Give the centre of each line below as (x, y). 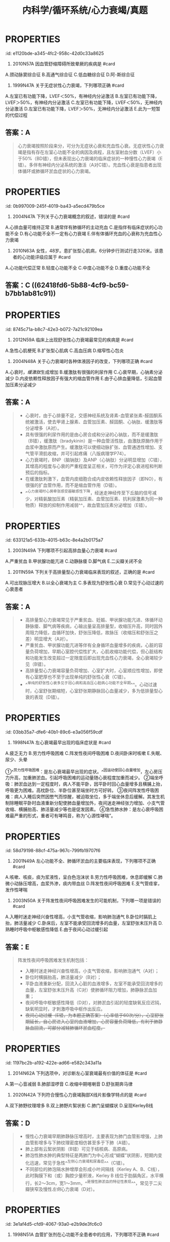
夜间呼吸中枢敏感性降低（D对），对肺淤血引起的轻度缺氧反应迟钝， (94, 1003)
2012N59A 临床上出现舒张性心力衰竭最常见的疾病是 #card (73, 340)
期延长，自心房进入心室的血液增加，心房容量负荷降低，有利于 (90, 1021)
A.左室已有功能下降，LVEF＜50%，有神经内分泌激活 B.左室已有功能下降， (82, 96)
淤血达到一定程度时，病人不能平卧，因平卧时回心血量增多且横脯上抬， (92, 784)
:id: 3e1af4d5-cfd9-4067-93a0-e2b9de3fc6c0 (54, 1224)
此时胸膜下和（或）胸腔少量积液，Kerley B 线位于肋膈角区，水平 (92, 1175)
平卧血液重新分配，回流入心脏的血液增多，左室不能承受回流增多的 (94, 983)
